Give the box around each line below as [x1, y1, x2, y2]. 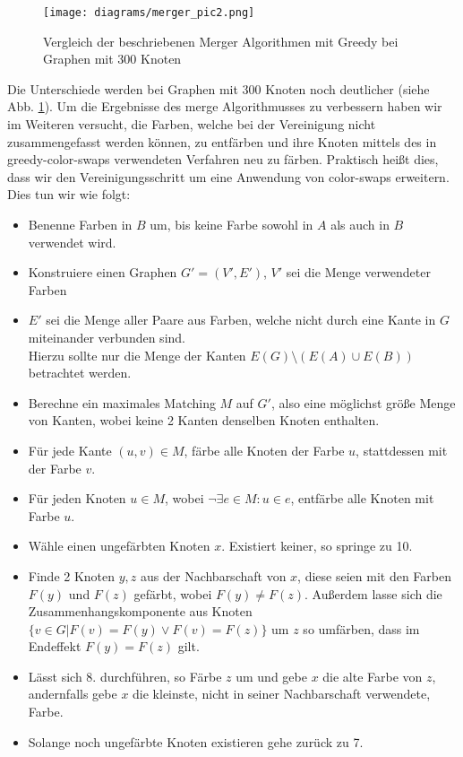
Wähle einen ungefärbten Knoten [28, 536, 210, 555]
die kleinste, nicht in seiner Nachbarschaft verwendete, [133, 684, 431, 703]
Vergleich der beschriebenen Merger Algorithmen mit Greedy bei [43, 31, 399, 50]
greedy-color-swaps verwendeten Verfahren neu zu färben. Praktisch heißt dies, [7, 150, 439, 169]
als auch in [330, 215, 390, 233]
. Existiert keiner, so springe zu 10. [221, 536, 413, 555]
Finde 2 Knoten [28, 566, 116, 585]
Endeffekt [28, 637, 81, 656]
